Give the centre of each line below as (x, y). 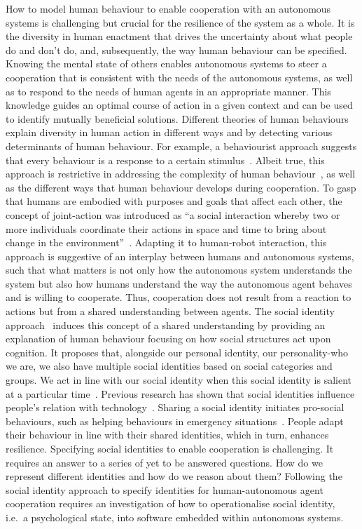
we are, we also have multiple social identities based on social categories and (169, 366)
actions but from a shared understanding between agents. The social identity (170, 311)
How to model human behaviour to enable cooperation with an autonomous (168, 8)
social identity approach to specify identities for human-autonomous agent (165, 489)
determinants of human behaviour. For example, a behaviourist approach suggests (181, 146)
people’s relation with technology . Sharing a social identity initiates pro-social (175, 407)
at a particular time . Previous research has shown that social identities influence (180, 393)
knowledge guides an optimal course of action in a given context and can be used (179, 105)
